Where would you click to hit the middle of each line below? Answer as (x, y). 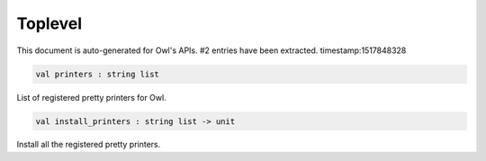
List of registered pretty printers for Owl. (91, 97)
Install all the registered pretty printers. (89, 145)
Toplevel (49, 23)
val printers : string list (97, 74)
